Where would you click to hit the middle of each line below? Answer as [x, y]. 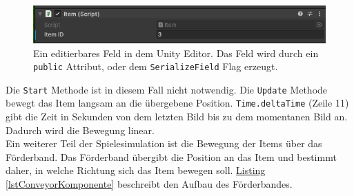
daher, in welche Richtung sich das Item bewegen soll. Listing [136, 170]
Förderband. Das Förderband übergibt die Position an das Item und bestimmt [171, 156]
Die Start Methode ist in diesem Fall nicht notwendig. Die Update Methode [167, 89]
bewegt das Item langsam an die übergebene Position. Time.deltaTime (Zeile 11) [177, 103]
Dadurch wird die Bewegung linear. [80, 130]
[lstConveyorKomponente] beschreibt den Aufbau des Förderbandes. [149, 184]
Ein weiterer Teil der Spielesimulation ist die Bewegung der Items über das [164, 143]
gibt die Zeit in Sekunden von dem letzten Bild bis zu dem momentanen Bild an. [177, 117]
